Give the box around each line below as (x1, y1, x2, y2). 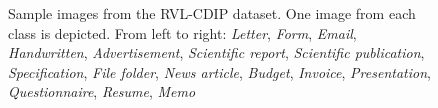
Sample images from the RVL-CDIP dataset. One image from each (8, 3, 416, 23)
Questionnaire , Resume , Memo (8, 81, 196, 102)
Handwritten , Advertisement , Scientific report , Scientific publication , (8, 42, 425, 63)
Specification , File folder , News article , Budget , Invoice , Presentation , (8, 61, 431, 82)
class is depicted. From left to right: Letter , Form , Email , (8, 22, 357, 43)
